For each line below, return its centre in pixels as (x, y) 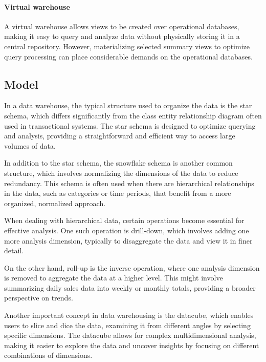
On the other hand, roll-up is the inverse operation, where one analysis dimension (132, 267)
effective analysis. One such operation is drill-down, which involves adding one (127, 230)
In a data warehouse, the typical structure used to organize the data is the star (128, 105)
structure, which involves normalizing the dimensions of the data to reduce (121, 173)
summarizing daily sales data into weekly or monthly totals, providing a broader (130, 287)
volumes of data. (30, 145)
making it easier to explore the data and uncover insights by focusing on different (132, 345)
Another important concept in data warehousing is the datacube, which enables (129, 315)
